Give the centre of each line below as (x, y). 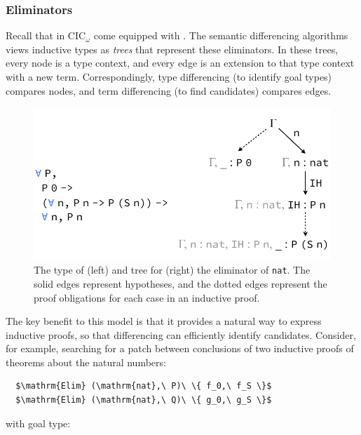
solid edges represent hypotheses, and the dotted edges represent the (180, 283)
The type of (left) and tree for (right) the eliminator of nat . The (172, 270)
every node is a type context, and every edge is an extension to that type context (180, 63)
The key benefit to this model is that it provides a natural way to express (164, 321)
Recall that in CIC (46, 35)
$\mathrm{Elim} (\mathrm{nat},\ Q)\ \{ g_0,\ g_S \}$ (144, 400)
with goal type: (38, 423)
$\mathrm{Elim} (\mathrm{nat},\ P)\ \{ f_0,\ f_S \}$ (144, 386)
